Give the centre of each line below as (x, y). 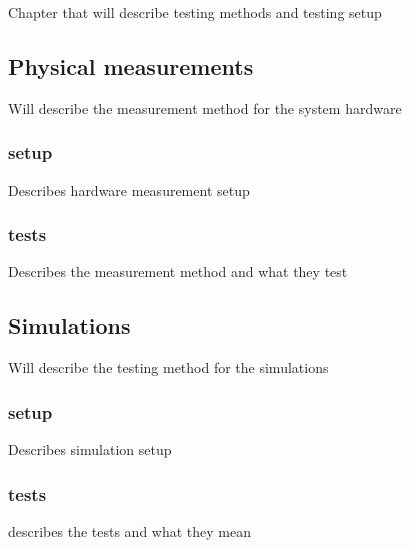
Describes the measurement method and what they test (178, 271)
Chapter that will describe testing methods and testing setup (195, 12)
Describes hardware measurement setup (129, 189)
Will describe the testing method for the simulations (168, 367)
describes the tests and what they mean (129, 530)
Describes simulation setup (90, 449)
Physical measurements (131, 65)
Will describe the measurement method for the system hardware (205, 107)
